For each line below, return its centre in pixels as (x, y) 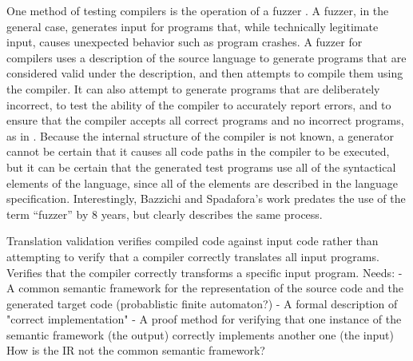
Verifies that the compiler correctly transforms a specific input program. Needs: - (205, 272)
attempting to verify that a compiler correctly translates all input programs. (193, 256)
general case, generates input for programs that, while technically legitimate (193, 26)
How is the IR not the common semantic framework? (136, 350)
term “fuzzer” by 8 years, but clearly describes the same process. (165, 214)
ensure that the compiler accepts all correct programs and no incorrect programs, (205, 120)
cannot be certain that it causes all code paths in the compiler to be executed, (198, 151)
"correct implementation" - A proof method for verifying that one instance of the (204, 319)
